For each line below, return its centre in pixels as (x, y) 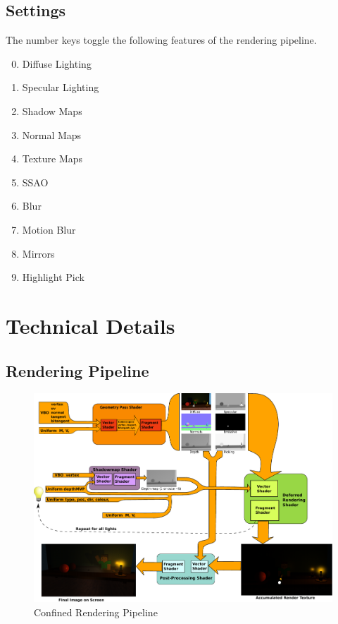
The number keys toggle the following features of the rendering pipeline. (161, 40)
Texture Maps (52, 158)
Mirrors (38, 253)
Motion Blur (49, 229)
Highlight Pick (53, 277)
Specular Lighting (61, 87)
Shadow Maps (52, 110)
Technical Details (90, 325)
